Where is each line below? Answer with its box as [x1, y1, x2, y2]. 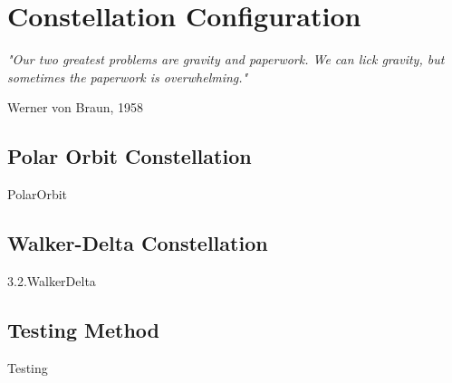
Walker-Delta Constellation [7, 229, 268, 257]
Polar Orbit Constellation [7, 142, 252, 170]
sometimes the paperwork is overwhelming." [7, 67, 248, 86]
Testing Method [7, 315, 159, 343]
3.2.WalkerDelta [7, 271, 96, 290]
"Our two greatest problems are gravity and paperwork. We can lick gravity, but [7, 50, 445, 69]
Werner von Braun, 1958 [7, 98, 144, 117]
